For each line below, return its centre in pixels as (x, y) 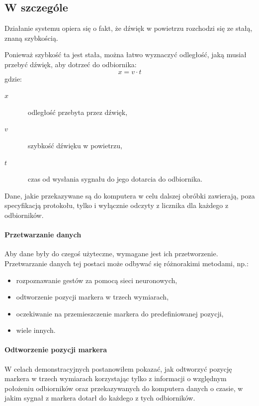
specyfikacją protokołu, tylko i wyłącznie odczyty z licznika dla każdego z (117, 205)
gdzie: (13, 78)
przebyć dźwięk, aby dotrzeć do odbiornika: (71, 64)
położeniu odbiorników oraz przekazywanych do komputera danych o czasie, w (124, 388)
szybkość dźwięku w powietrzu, (75, 145)
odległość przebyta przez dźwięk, (78, 112)
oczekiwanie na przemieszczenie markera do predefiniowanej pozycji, (120, 313)
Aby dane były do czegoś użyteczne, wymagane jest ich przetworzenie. (111, 254)
